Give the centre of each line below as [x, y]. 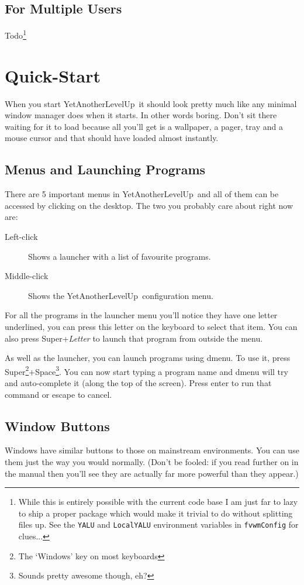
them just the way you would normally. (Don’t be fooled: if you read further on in [152, 461]
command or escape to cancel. [58, 394]
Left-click [21, 236]
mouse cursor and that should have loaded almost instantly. [112, 138]
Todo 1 [15, 34]
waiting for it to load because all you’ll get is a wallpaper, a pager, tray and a [144, 126]
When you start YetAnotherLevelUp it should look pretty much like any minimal [151, 103]
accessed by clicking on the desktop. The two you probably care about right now [149, 205]
